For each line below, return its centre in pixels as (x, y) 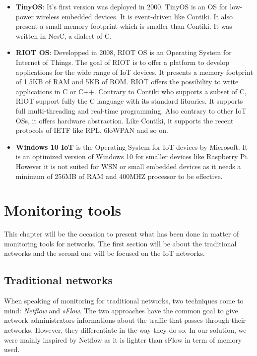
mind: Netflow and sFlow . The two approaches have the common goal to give (121, 310)
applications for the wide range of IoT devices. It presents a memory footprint (134, 72)
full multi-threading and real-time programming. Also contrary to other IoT (131, 110)
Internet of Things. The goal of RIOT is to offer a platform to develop (122, 62)
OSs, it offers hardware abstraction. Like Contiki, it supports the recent (125, 120)
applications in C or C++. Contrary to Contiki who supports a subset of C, (131, 91)
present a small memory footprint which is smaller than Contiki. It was (124, 26)
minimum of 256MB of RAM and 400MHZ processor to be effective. (119, 176)
